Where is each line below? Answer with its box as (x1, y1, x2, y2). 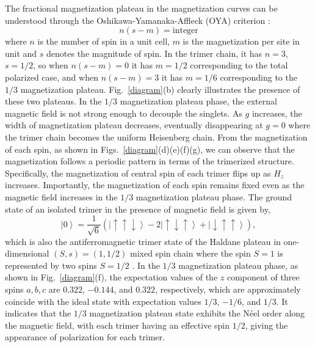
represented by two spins (5, 258, 97, 271)
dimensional (5, 247, 49, 260)
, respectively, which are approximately (155, 282, 301, 295)
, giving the (245, 318, 288, 331)
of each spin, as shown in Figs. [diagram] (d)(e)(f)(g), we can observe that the (5, 142, 295, 155)
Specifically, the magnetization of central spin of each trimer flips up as (5, 166, 271, 179)
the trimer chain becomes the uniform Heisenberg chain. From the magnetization (5, 130, 308, 143)
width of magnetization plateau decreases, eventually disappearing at (5, 119, 263, 131)
